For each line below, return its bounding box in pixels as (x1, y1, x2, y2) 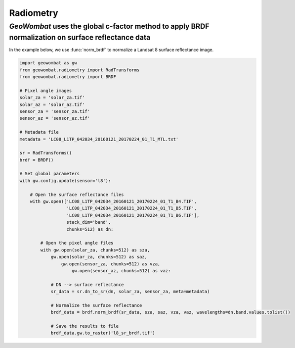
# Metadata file (19, 129, 59, 135)
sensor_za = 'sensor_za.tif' (19, 108, 90, 114)
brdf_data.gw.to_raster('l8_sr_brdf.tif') (50, 330, 155, 336)
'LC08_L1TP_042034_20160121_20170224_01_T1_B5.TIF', (66, 205, 197, 211)
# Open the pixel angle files (40, 240, 114, 246)
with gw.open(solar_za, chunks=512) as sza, (40, 247, 150, 252)
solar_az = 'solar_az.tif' (19, 101, 85, 107)
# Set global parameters (19, 171, 80, 177)
